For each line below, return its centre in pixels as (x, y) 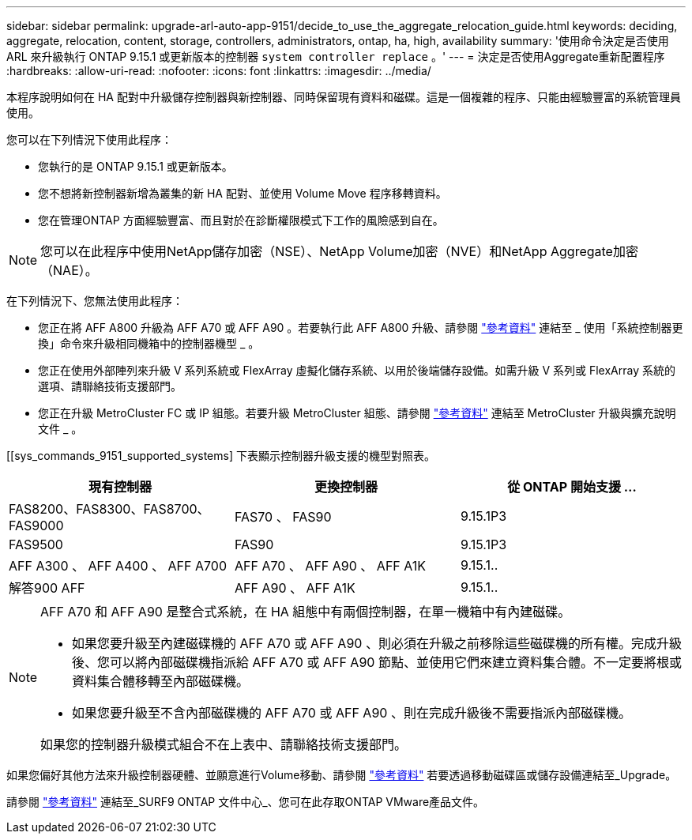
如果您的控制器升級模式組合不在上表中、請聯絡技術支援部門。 (224, 744)
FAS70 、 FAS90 (283, 517)
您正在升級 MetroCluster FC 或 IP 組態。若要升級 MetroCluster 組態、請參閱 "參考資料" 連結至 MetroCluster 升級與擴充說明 (357, 413)
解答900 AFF (47, 588)
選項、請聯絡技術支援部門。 (110, 386)
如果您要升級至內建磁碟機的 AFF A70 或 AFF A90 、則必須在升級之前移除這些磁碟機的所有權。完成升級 (377, 643)
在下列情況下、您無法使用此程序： (95, 301)
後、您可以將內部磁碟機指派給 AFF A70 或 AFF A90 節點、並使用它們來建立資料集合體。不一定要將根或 (377, 662)
